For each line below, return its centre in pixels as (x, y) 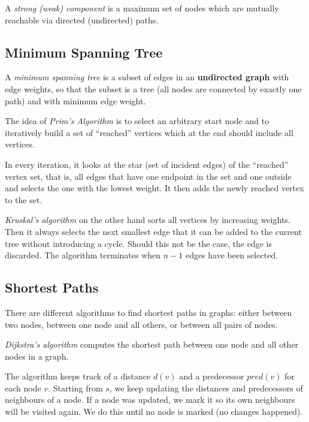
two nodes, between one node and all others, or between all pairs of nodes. (141, 324)
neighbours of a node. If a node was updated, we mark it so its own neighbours (150, 400)
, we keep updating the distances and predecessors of (206, 388)
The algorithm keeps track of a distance (78, 376)
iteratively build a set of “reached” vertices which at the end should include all (149, 132)
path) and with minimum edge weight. (75, 100)
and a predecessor (212, 376)
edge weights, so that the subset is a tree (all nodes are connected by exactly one (153, 88)
